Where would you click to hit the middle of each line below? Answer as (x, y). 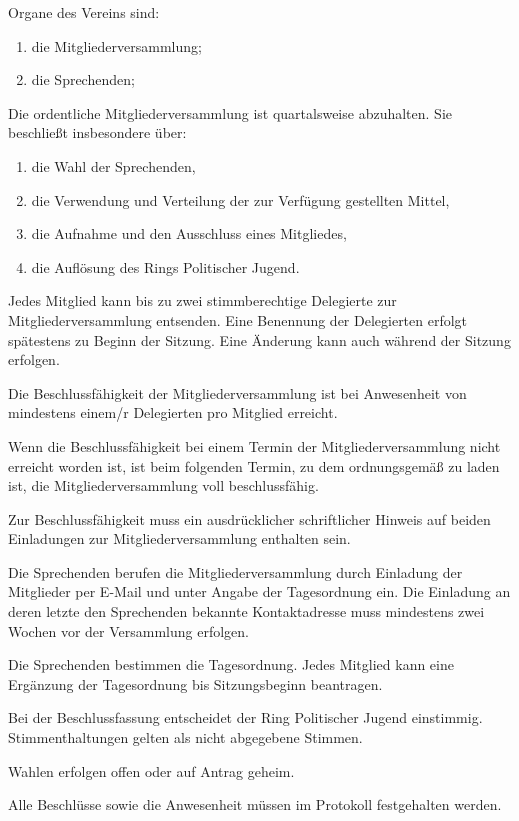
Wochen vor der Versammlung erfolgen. (128, 630)
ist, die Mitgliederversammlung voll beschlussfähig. (163, 485)
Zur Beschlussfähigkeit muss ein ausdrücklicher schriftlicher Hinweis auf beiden (249, 518)
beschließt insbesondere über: (97, 132)
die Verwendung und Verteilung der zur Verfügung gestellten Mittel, (240, 199)
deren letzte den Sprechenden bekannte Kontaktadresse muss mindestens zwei (246, 611)
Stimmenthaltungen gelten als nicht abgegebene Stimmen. (185, 737)
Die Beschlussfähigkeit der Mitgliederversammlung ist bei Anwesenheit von (237, 392)
